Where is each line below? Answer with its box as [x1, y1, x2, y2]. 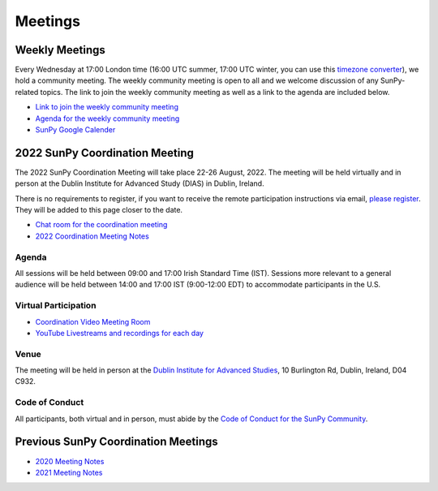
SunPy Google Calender [35, 125, 116, 135]
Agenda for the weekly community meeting [35, 114, 180, 123]
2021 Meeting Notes [35, 467, 103, 477]
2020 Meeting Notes [35, 456, 105, 466]
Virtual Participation [15, 300, 97, 312]
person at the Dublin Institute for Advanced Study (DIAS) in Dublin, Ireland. [15, 179, 264, 188]
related [15, 87, 39, 97]
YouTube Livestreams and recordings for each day [35, 328, 204, 338]
